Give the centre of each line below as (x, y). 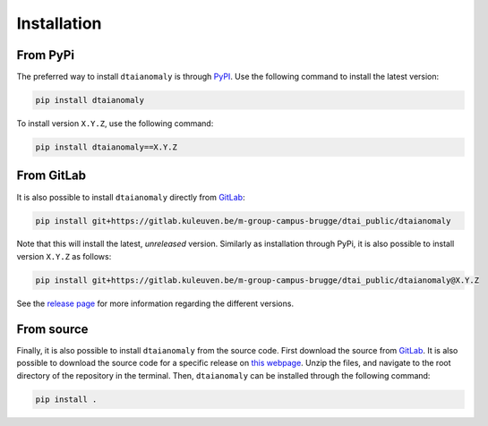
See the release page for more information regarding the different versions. (155, 303)
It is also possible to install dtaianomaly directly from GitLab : (131, 197)
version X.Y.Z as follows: (64, 256)
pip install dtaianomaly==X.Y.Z (107, 147)
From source (52, 329)
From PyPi (46, 55)
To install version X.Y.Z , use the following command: (115, 124)
